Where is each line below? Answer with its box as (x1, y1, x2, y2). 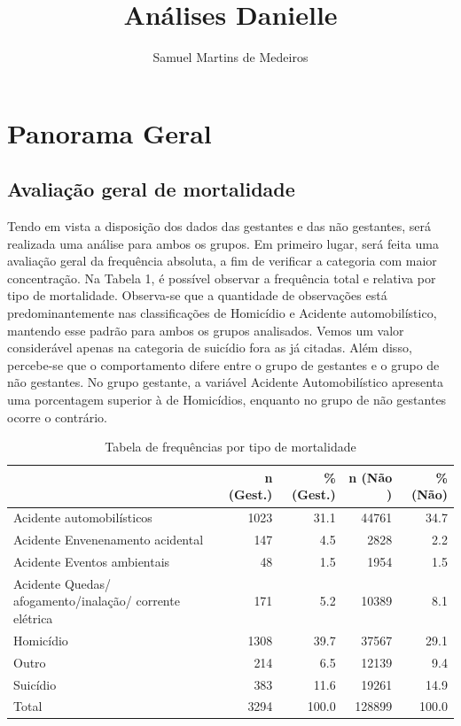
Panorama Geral (7, 114, 212, 151)
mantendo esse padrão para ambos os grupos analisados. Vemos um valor (7, 321, 404, 339)
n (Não (348, 467, 393, 486)
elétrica (13, 608, 53, 627)
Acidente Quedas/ (13, 574, 112, 592)
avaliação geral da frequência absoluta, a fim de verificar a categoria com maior (7, 251, 437, 270)
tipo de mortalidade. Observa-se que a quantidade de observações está (7, 286, 387, 305)
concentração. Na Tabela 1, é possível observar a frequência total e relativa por (7, 268, 436, 287)
